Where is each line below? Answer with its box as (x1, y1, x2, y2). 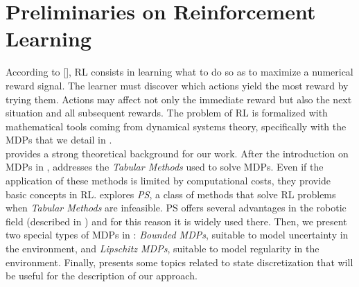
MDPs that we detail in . (6, 132, 112, 147)
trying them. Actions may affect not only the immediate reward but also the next (6, 92, 352, 106)
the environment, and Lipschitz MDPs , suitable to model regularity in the (6, 241, 319, 256)
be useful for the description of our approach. (6, 268, 198, 283)
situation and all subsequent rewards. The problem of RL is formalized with (6, 105, 328, 120)
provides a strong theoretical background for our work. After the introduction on (6, 146, 349, 160)
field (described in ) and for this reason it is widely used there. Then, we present (6, 214, 347, 228)
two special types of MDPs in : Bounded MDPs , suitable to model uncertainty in (6, 227, 349, 242)
